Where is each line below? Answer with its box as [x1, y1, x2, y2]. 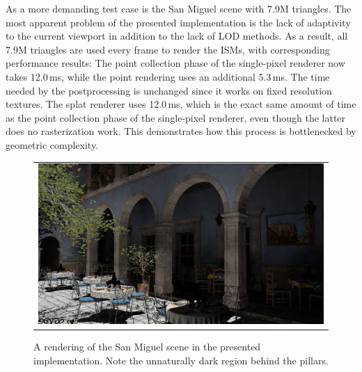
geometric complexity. [6, 137, 99, 152]
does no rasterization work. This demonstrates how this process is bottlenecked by [6, 124, 356, 138]
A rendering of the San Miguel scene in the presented [33, 339, 261, 354]
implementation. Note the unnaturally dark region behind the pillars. [33, 353, 329, 367]
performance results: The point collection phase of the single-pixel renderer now [6, 56, 345, 70]
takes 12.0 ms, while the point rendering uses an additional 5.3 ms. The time [6, 69, 330, 83]
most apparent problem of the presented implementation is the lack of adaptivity [6, 15, 351, 29]
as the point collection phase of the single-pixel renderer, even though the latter [6, 110, 346, 124]
